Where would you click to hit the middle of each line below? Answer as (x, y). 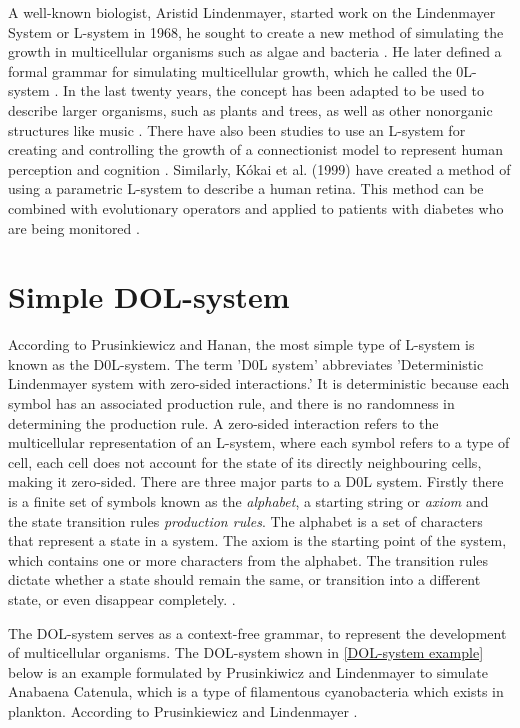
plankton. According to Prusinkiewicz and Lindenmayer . (183, 710)
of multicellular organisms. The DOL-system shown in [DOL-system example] (246, 652)
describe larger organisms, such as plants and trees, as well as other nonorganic (250, 109)
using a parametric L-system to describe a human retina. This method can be (246, 188)
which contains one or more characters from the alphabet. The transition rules (248, 559)
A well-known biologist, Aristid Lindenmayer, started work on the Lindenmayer (252, 12)
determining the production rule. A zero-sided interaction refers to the (223, 422)
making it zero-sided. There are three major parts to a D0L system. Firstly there (256, 481)
